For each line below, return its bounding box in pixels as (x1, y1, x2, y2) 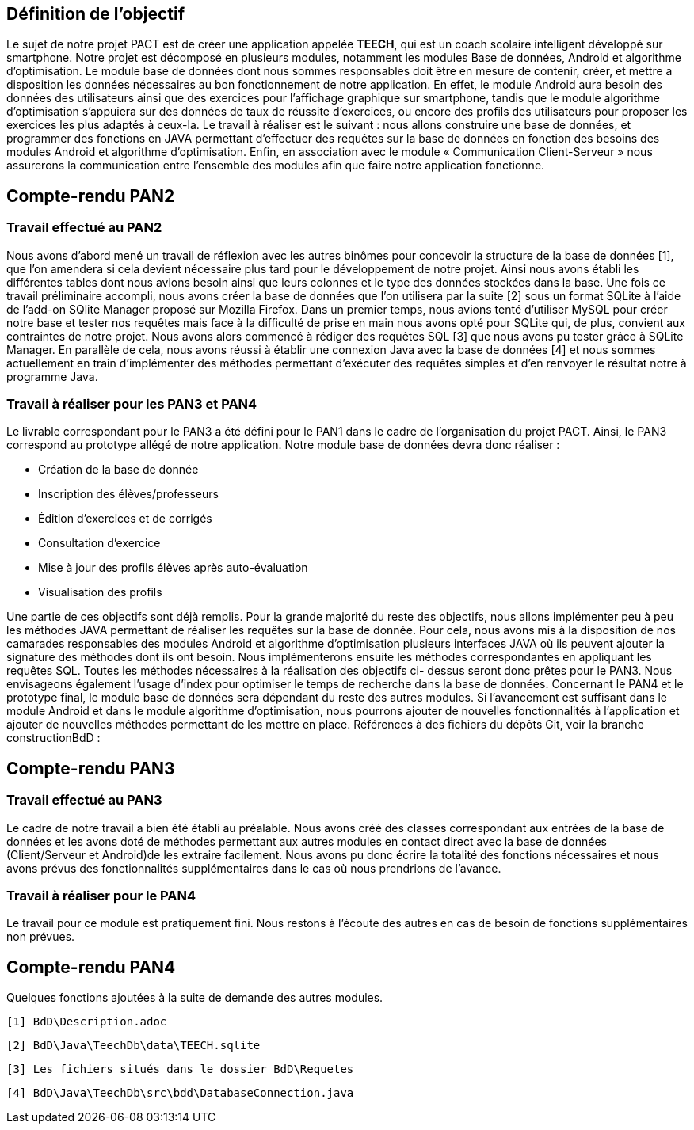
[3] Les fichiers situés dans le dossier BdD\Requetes (6, 1063, 354, 1076)
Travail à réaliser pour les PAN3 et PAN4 (6, 396, 257, 413)
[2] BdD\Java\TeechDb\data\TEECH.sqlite (6, 1039, 261, 1052)
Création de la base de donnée (38, 462, 199, 477)
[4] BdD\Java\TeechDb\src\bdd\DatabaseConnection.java (6, 1086, 354, 1100)
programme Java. (6, 369, 98, 383)
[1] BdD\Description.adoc (6, 1015, 167, 1029)
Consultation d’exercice (38, 536, 161, 550)
